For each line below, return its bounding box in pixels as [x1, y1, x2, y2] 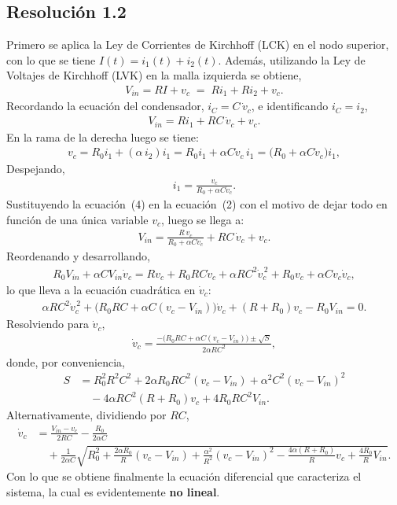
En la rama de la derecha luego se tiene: [6, 128, 199, 145]
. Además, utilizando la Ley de [218, 51, 366, 68]
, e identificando [251, 98, 329, 114]
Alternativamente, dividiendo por [6, 407, 167, 423]
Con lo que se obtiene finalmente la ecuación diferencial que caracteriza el [6, 468, 362, 485]
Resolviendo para [6, 315, 89, 332]
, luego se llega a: [161, 211, 244, 227]
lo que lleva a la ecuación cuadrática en [6, 282, 196, 298]
